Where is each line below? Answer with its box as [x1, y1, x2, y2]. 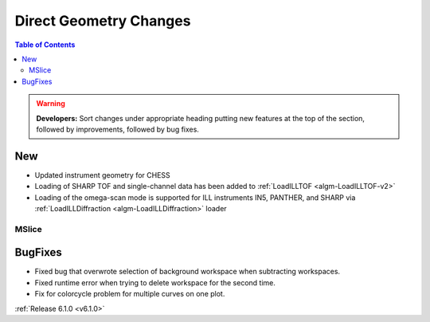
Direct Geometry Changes [14, 12, 191, 29]
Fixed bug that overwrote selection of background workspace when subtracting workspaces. [34, 267, 341, 277]
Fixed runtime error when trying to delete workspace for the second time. [34, 277, 276, 287]
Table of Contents [14, 40, 76, 49]
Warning [36, 99, 65, 108]
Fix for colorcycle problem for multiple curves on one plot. [34, 289, 225, 299]
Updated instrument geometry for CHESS [34, 170, 170, 179]
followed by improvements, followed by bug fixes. [36, 124, 199, 134]
